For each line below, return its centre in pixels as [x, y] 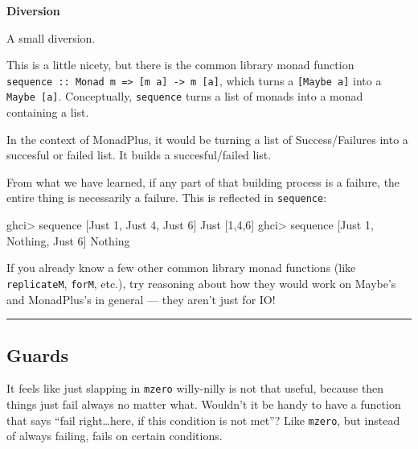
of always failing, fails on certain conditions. [115, 436]
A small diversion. [51, 37]
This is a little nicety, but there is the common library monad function [180, 65]
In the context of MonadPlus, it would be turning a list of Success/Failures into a [207, 139]
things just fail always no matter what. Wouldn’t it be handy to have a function [204, 404]
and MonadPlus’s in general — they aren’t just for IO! [141, 299]
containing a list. [48, 112]
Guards [38, 354]
